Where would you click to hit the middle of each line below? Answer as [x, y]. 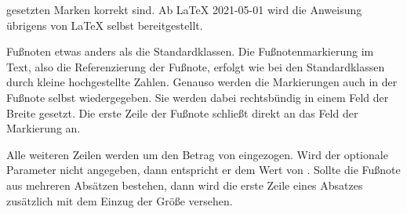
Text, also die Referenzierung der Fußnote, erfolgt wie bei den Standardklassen [196, 66]
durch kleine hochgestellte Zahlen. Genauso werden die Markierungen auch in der [202, 82]
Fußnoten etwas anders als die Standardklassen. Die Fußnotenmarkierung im [190, 51]
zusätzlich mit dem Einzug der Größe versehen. [120, 200]
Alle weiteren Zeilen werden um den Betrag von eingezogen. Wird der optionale [197, 154]
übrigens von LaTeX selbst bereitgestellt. [105, 25]
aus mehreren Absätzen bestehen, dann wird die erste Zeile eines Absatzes [185, 185]
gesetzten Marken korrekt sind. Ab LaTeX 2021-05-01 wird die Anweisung [184, 9]
